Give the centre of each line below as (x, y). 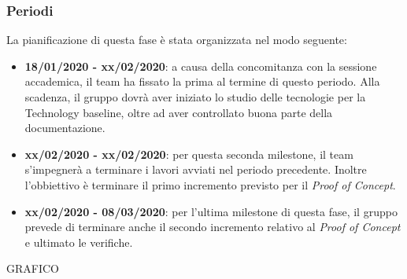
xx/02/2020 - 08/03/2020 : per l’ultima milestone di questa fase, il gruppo (211, 211)
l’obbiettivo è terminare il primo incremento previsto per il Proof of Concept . (210, 184)
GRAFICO (33, 268)
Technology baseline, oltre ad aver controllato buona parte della (179, 112)
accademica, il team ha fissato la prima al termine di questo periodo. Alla (202, 81)
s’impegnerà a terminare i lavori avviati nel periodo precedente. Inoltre (196, 169)
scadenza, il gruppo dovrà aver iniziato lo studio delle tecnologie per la (195, 97)
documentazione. (65, 128)
